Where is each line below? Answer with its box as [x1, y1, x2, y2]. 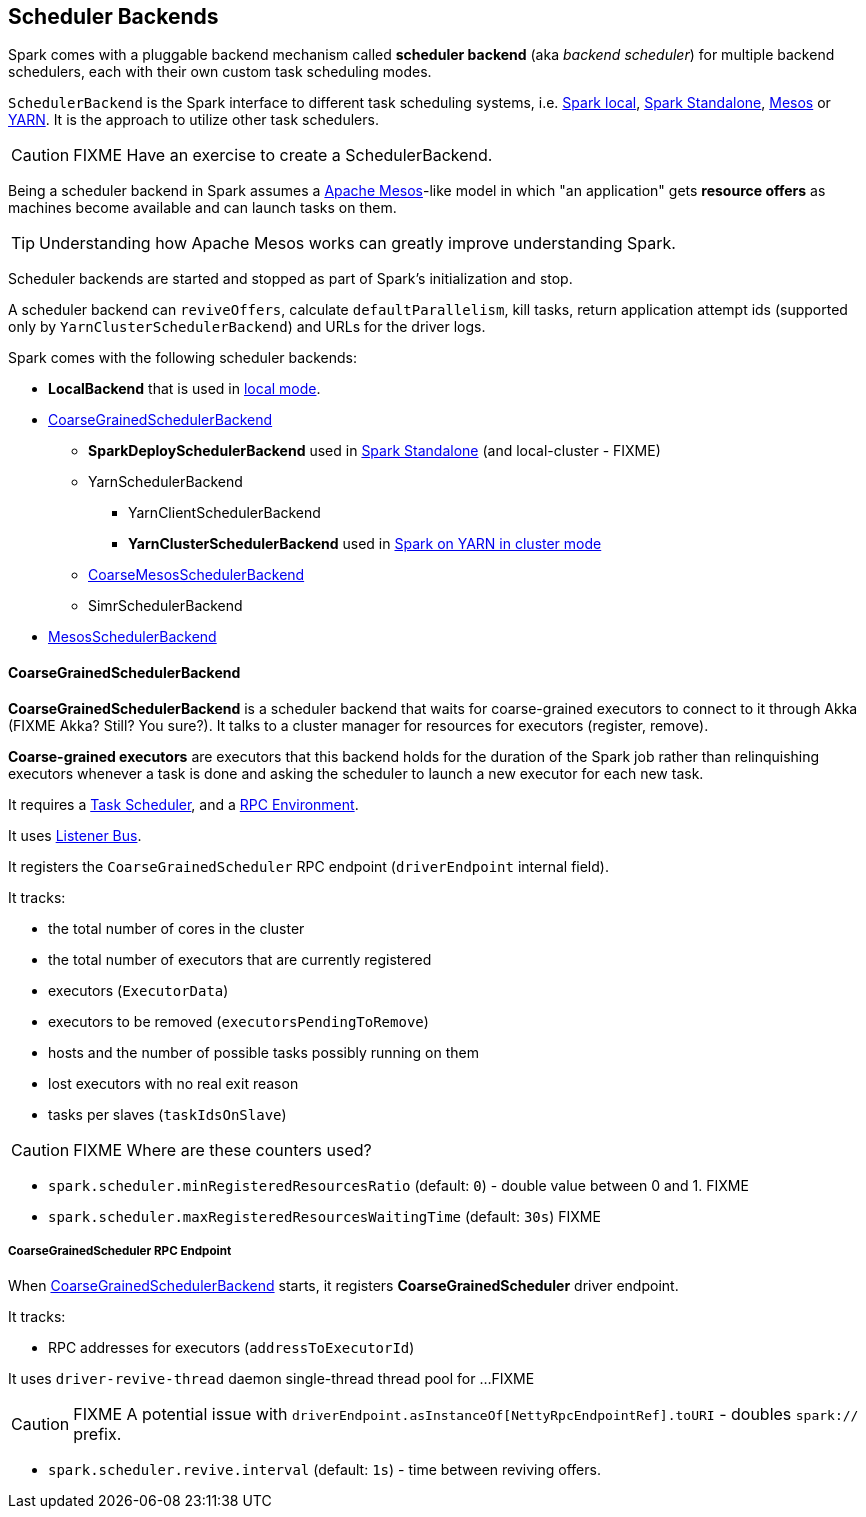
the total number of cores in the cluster [48, 919, 305, 937]
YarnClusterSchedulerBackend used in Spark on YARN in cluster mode [128, 535, 602, 553]
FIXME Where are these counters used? [73, 1139, 372, 1160]
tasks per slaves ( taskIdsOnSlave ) [48, 1105, 287, 1123]
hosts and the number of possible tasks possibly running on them [48, 1043, 479, 1061]
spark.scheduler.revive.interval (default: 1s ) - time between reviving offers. [48, 1461, 601, 1479]
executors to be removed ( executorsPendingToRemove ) [48, 1012, 429, 1030]
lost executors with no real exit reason [48, 1074, 299, 1092]
